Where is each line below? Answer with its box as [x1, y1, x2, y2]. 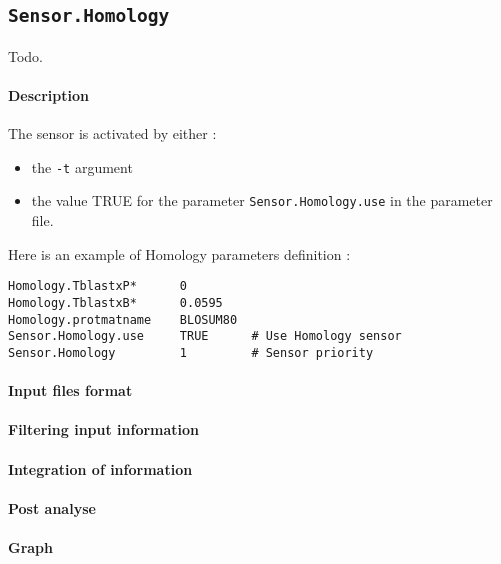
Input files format [8, 380, 133, 401]
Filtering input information [8, 419, 200, 440]
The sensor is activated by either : [8, 123, 217, 144]
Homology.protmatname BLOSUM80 [8, 312, 238, 327]
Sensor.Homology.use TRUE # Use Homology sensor [8, 329, 402, 344]
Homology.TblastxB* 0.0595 [8, 295, 223, 310]
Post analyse [8, 497, 96, 518]
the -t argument [31, 156, 133, 177]
